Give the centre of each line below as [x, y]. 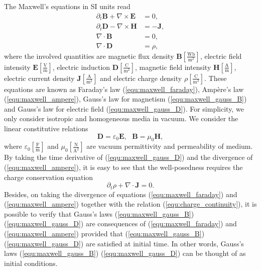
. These [216, 78]
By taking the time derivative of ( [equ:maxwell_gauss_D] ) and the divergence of [128, 157]
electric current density [39, 78]
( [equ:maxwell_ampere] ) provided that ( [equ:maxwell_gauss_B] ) [104, 233]
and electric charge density [141, 78]
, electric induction [81, 67]
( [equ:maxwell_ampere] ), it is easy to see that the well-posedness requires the [123, 167]
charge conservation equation [49, 177]
